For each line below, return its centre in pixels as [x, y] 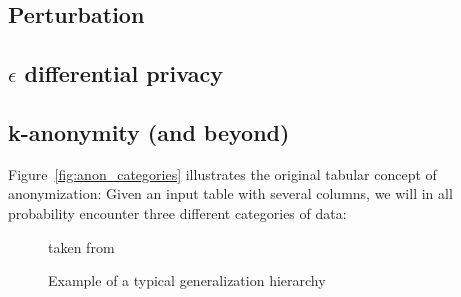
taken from [81, 246]
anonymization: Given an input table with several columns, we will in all [230, 193]
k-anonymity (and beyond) [149, 131]
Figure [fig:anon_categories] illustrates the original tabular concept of [222, 173]
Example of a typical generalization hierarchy [187, 280]
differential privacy [123, 73]
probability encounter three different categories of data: [177, 212]
